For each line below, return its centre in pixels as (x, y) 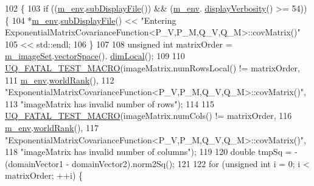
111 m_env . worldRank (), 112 (60, 80)
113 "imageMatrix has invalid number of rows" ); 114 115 (110, 103)
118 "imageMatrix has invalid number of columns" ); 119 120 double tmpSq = (148, 152)
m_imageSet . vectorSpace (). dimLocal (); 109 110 (95, 56)
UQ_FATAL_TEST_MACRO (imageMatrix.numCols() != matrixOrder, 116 (148, 116)
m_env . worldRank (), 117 (52, 127)
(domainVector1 (34, 163)
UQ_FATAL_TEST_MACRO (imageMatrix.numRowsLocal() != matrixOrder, (152, 67)
